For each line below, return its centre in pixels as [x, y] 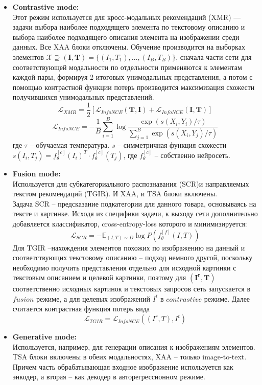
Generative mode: [44, 337]
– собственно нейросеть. [192, 155]
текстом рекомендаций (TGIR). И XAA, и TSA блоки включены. [115, 194]
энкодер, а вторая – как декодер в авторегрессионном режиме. [109, 377]
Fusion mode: [37, 173]
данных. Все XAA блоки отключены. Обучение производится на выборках [129, 47]
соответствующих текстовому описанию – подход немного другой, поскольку [133, 257]
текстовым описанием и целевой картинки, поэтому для [99, 277]
